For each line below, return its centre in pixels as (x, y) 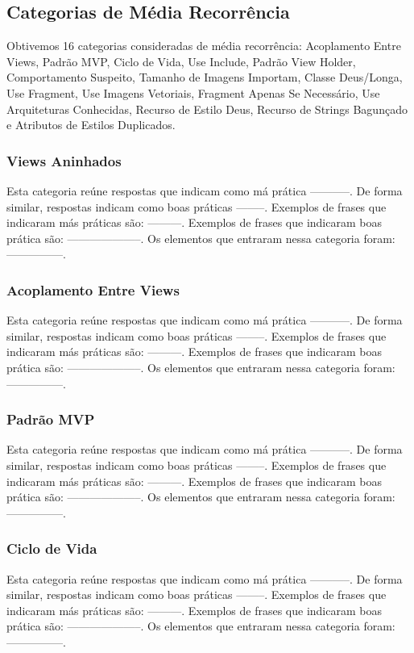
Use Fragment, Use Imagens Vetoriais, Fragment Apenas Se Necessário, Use (193, 92)
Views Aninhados (64, 160)
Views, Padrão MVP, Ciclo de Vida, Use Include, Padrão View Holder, (181, 61)
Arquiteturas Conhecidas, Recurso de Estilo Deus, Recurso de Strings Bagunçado (207, 109)
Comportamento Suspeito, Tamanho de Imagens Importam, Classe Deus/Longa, (205, 77)
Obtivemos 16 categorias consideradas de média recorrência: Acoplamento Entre (204, 46)
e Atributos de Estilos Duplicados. (91, 125)
